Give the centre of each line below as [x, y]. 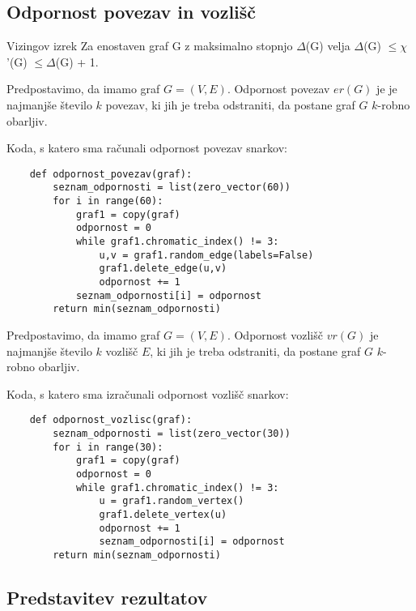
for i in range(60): [108, 201]
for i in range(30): [108, 447]
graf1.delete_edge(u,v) [163, 269]
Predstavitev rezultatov [107, 597]
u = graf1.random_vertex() [172, 501]
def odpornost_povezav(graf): [111, 174]
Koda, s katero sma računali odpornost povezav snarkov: [147, 148]
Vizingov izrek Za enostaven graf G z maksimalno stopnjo [150, 46]
